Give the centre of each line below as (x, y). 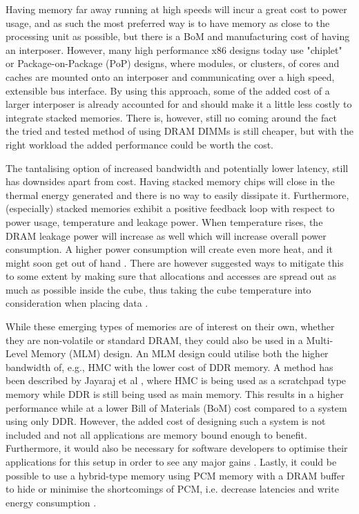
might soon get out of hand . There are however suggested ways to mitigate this (175, 262)
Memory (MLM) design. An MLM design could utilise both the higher (179, 353)
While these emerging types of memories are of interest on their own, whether (170, 326)
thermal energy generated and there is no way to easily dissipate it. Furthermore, (177, 194)
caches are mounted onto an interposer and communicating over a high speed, (170, 76)
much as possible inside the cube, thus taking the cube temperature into (158, 289)
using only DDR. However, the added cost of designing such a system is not (166, 421)
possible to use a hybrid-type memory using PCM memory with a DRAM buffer (175, 475)
